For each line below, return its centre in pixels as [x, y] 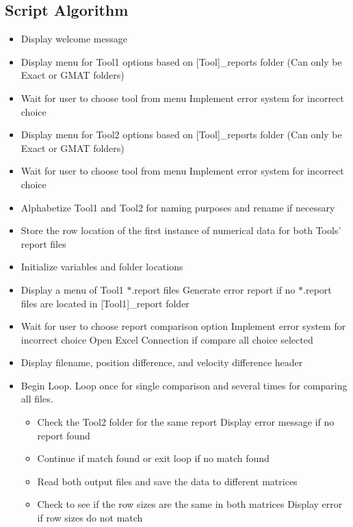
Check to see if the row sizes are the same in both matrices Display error [190, 504]
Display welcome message [74, 39]
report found [64, 435]
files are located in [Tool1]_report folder [105, 303]
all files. [37, 399]
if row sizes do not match [90, 518]
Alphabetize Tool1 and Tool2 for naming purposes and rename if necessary [178, 207]
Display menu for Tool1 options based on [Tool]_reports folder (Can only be [181, 61]
